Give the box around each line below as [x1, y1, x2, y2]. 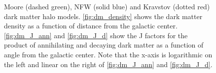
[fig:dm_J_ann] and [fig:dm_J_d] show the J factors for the [4, 30, 188, 40]
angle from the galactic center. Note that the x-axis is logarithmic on [4, 49, 213, 59]
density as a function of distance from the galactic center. [4, 21, 178, 31]
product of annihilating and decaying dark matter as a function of [4, 40, 204, 50]
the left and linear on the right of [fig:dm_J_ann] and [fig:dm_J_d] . [4, 59, 213, 69]
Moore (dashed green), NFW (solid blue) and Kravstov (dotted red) [4, 1, 210, 11]
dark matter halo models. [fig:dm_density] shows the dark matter [4, 11, 203, 21]
